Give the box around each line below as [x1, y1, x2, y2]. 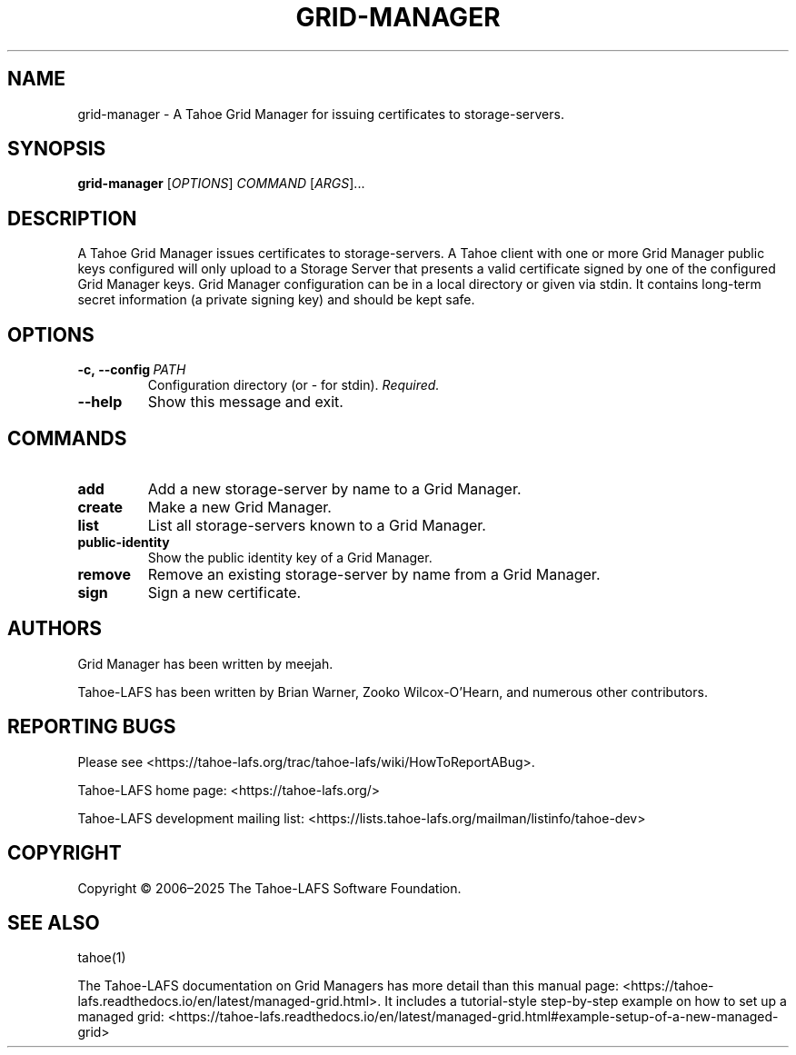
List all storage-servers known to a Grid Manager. [147, 515, 486, 534]
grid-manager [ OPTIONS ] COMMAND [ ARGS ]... [77, 175, 365, 192]
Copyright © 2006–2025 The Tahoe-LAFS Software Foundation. [77, 880, 462, 896]
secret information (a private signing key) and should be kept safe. [77, 292, 475, 308]
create [77, 497, 124, 516]
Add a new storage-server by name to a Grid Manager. [147, 479, 522, 498]
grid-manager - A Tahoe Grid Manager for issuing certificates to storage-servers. [77, 105, 564, 122]
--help [77, 393, 123, 412]
